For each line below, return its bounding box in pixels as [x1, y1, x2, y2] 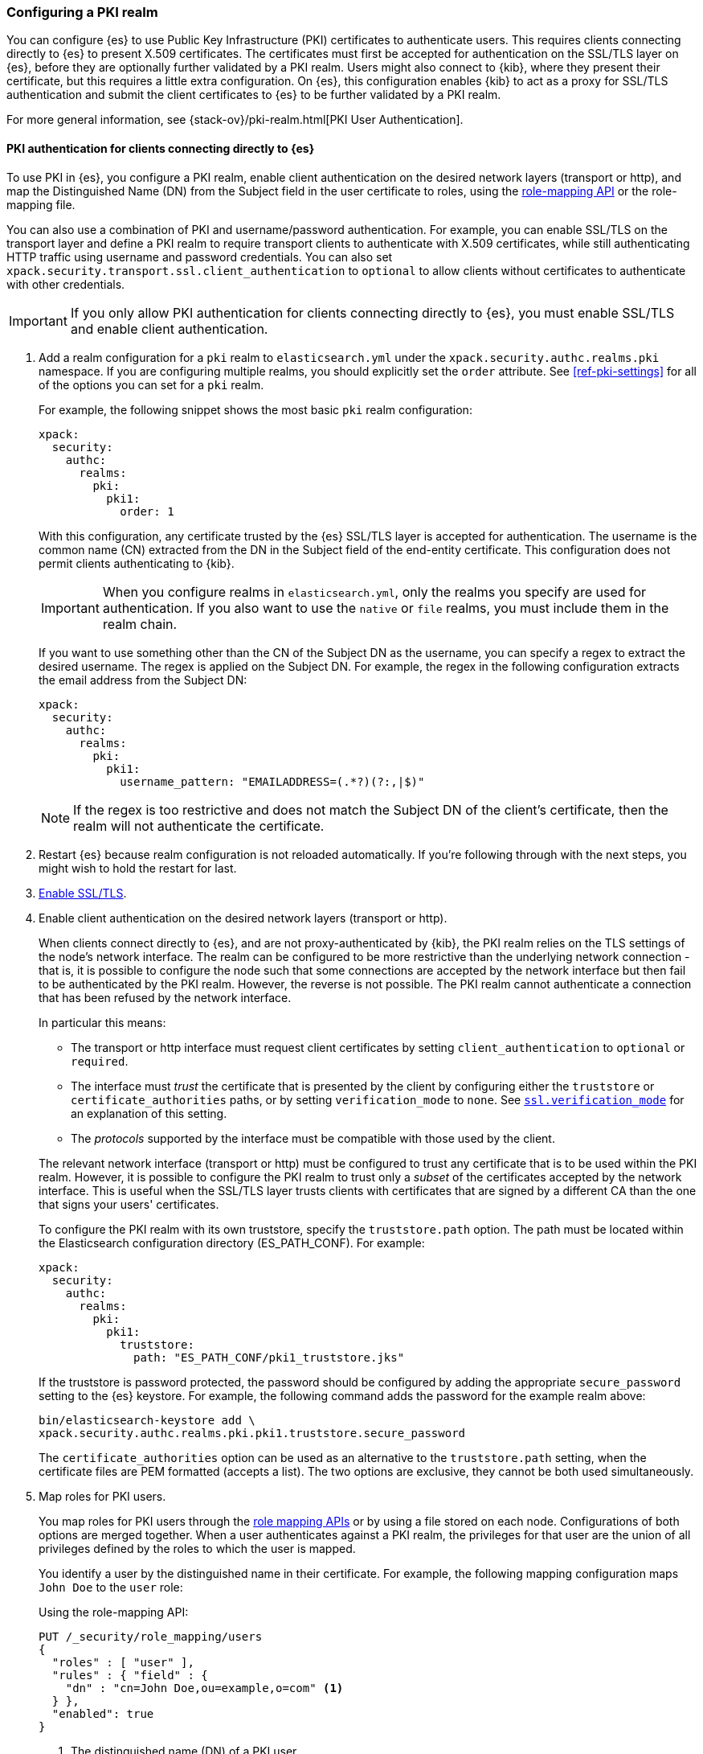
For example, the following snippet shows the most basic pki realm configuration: [39, 402, 472, 417]
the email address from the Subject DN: [39, 672, 247, 687]
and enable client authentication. [70, 320, 268, 337]
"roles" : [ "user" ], [51, 1655, 194, 1669]
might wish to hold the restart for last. [39, 861, 237, 875]
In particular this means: [39, 1015, 166, 1029]
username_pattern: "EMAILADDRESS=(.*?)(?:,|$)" [120, 774, 425, 788]
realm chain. [102, 615, 178, 632]
